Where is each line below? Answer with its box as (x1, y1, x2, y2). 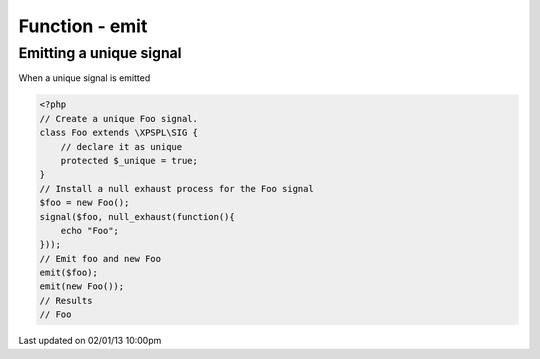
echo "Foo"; (60, 225, 120, 236)
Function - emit (18, 15, 148, 37)
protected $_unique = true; (60, 155, 199, 166)
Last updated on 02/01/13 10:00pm (18, 335, 162, 347)
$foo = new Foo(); (39, 197, 130, 209)
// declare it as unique (60, 141, 183, 152)
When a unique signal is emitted (18, 72, 151, 84)
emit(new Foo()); (39, 281, 125, 292)
